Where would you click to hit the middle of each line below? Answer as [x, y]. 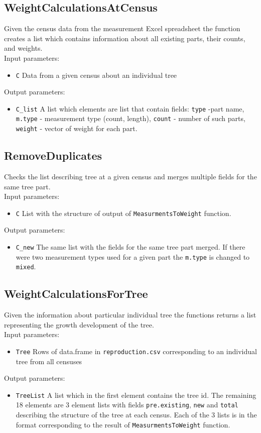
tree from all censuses [49, 361]
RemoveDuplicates [53, 155]
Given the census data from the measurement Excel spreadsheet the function [122, 28]
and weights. [23, 48]
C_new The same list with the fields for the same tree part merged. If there [130, 247]
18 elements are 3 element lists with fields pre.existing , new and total [127, 405]
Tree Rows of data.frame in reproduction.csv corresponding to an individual [136, 351]
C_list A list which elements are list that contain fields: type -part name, [130, 108]
